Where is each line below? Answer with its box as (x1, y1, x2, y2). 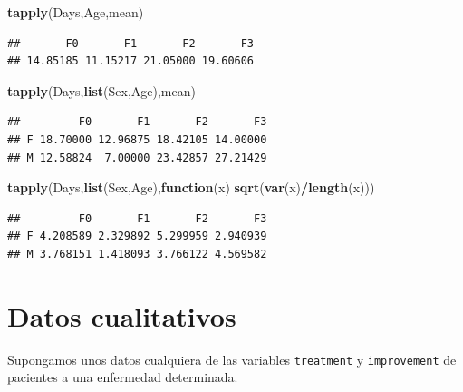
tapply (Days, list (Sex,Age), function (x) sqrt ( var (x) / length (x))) (7, 178, 375, 197)
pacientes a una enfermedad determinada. (7, 367, 238, 387)
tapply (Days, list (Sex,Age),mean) (7, 81, 196, 100)
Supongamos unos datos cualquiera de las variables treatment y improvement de (7, 349, 457, 368)
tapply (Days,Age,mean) (7, 3, 144, 21)
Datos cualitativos (7, 297, 236, 334)
